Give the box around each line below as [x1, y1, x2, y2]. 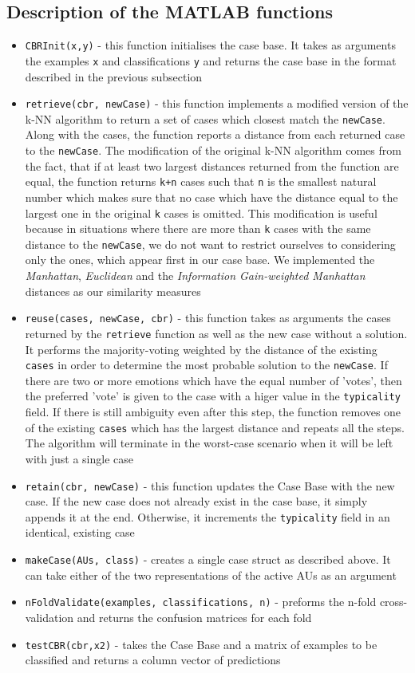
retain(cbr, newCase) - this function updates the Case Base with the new [25, 477, 395, 494]
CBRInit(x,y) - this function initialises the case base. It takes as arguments [25, 37, 396, 53]
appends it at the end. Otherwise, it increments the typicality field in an [25, 508, 390, 525]
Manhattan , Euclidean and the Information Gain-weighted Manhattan [25, 267, 366, 284]
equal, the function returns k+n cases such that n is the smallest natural [25, 173, 377, 190]
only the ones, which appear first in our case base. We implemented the [25, 251, 375, 268]
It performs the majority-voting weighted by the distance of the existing [25, 340, 377, 357]
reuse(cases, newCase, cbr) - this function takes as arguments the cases [25, 309, 391, 326]
